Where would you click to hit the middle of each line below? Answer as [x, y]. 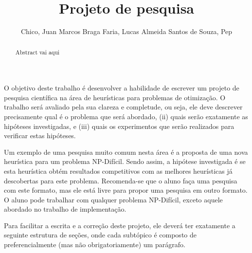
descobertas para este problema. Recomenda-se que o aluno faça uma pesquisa [121, 180]
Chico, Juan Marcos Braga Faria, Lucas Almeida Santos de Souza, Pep [126, 31]
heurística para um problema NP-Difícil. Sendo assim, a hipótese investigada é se [125, 161]
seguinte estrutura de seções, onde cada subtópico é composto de [100, 235]
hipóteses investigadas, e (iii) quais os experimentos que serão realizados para [119, 126]
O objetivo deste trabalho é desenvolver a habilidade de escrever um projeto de [122, 88]
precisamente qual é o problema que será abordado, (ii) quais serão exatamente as [126, 116]
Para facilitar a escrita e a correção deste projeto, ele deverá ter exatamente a [120, 225]
